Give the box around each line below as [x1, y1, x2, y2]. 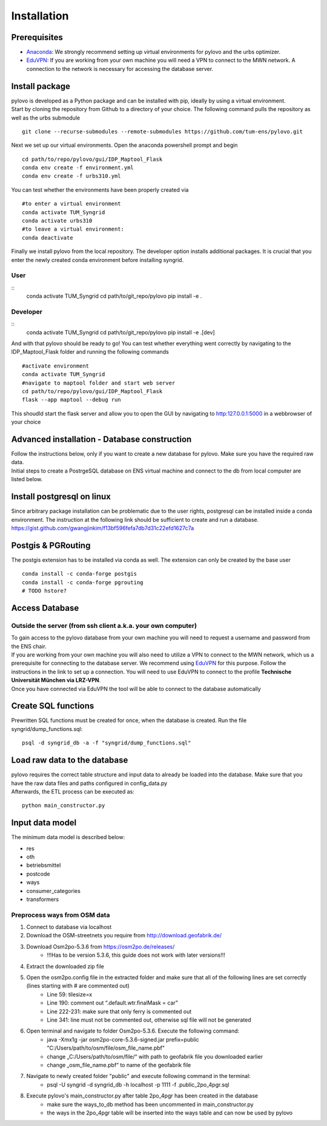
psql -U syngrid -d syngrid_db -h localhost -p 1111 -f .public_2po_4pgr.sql [47, 1080, 230, 1088]
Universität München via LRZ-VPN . [11, 676, 101, 684]
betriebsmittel [26, 861, 61, 869]
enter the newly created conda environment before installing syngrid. [11, 256, 184, 263]
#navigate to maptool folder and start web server [22, 379, 176, 386]
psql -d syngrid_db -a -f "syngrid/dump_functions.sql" [22, 740, 191, 746]
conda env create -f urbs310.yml [22, 173, 121, 180]
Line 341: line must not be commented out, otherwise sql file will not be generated [47, 1016, 251, 1023]
